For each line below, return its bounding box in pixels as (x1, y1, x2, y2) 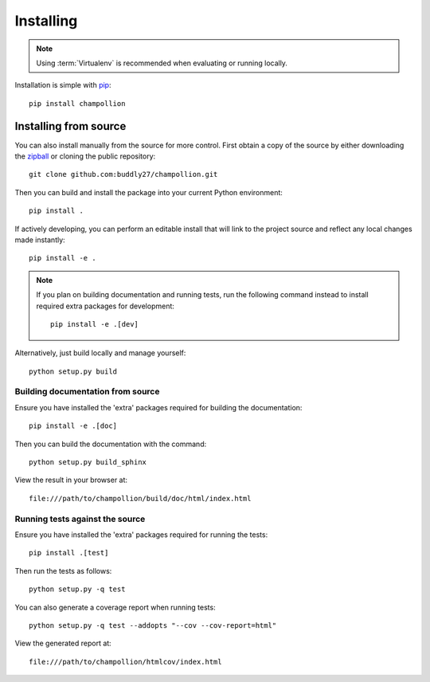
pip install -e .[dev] (50, 319, 139, 328)
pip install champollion (29, 99, 126, 108)
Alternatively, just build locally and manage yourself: (14, 348, 186, 358)
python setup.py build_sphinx (29, 458, 147, 467)
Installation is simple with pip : (14, 80, 111, 90)
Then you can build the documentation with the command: (14, 439, 207, 449)
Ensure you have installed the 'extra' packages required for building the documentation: (14, 402, 303, 412)
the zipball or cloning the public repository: (14, 151, 156, 161)
